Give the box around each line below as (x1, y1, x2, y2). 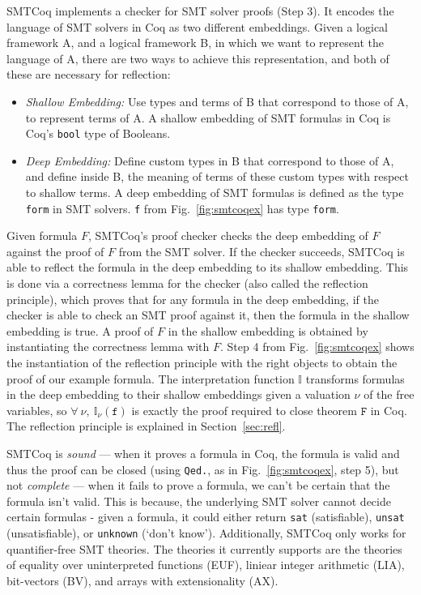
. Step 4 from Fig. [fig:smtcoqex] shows (220, 338, 415, 355)
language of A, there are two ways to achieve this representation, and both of (6, 49, 389, 66)
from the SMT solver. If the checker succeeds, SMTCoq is (118, 242, 405, 259)
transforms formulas (305, 370, 405, 387)
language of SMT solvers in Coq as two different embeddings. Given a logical (6, 18, 389, 35)
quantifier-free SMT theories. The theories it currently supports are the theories (6, 540, 402, 557)
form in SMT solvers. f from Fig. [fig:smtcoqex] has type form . (25, 199, 339, 216)
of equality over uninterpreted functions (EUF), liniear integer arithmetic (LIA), (6, 556, 405, 573)
